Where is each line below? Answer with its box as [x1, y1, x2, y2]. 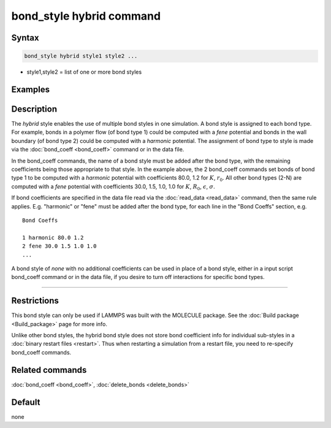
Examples [11, 84, 50, 94]
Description [11, 104, 58, 114]
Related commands [11, 365, 87, 375]
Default [11, 397, 40, 407]
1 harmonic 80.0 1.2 [22, 234, 84, 241]
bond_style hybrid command [11, 9, 161, 23]
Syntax [11, 32, 39, 43]
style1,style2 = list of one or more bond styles [26, 68, 142, 76]
